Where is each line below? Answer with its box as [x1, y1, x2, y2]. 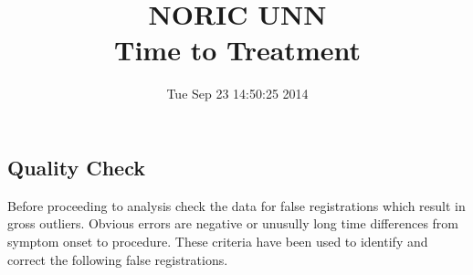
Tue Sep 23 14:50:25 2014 [166, 84, 309, 103]
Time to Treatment [114, 31, 361, 69]
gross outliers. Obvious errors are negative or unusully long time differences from [7, 214, 458, 233]
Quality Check [7, 153, 145, 181]
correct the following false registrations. [7, 249, 228, 269]
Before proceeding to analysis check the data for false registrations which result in [7, 196, 466, 215]
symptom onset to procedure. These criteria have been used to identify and [7, 231, 428, 250]
